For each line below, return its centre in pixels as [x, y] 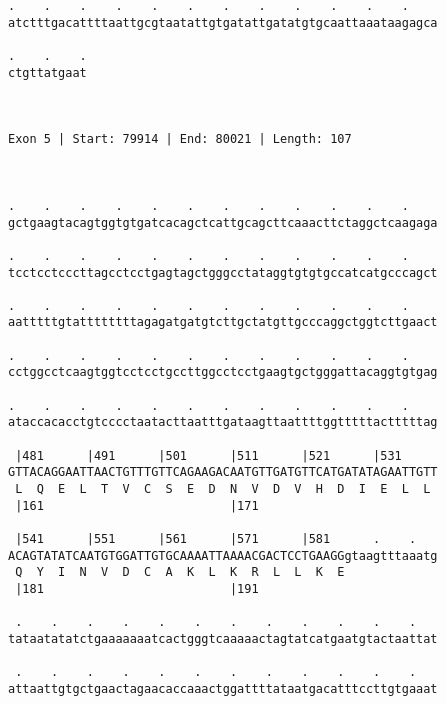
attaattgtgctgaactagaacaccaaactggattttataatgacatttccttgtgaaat [223, 688]
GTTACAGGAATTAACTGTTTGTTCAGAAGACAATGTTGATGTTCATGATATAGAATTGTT [223, 472]
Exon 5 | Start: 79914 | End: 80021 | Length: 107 [180, 139]
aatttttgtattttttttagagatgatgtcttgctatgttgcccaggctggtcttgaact [223, 322]
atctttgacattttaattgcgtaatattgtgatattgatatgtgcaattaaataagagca [223, 22]
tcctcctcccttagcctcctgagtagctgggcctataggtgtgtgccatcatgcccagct [223, 272]
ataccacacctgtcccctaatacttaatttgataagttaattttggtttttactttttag [223, 422]
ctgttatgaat [47, 72]
